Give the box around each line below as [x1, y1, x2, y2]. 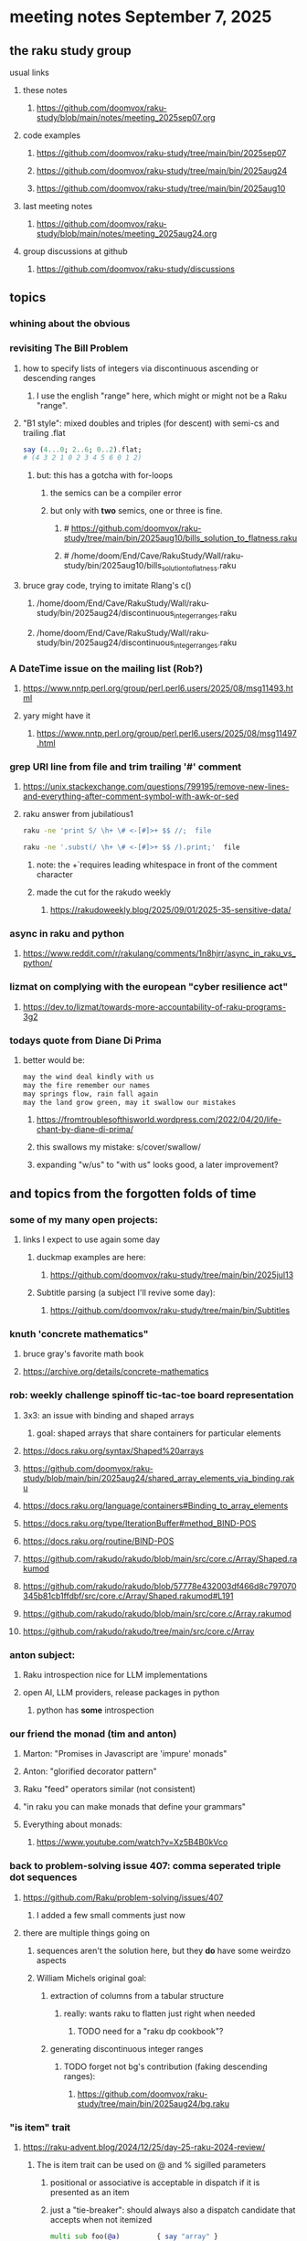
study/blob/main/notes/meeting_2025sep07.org [36, 112, 217, 122]
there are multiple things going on [22, 1927, 151, 1938]
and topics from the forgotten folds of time [9, 1185, 257, 1201]
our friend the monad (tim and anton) [9, 1727, 177, 1740]
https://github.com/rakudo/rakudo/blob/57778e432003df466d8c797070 [22, 1580, 297, 1591]
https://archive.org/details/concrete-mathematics [22, 1366, 209, 1377]
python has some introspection [36, 1705, 154, 1715]
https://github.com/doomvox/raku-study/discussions [36, 263, 236, 274]
